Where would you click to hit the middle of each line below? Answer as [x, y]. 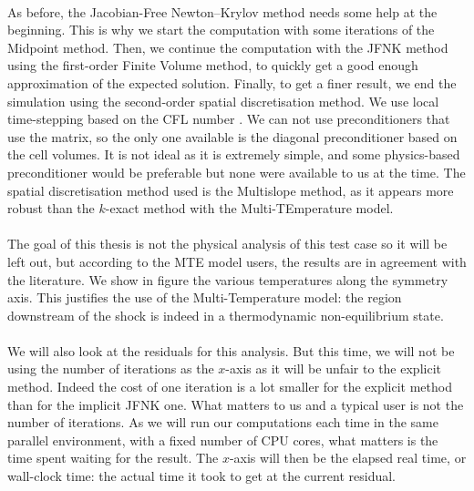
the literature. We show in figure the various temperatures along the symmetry [228, 279]
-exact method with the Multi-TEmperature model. [249, 208]
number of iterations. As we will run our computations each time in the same [223, 422]
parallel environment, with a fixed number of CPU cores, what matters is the [223, 440]
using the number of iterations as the [111, 368]
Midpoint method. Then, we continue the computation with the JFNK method [228, 47]
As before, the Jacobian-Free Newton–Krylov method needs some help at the [222, 11]
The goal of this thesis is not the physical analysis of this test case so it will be [227, 244]
